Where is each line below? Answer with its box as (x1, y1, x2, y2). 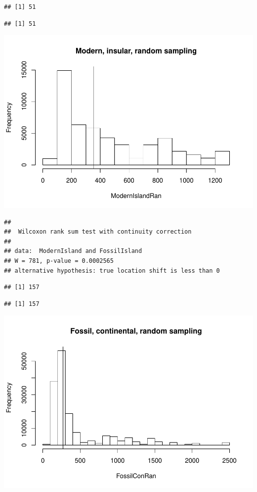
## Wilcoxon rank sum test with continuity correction (4, 228, 192, 236)
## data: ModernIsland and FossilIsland (4, 247, 142, 255)
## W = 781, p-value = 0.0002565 (4, 257, 114, 265)
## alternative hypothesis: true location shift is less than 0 (4, 267, 220, 274)
